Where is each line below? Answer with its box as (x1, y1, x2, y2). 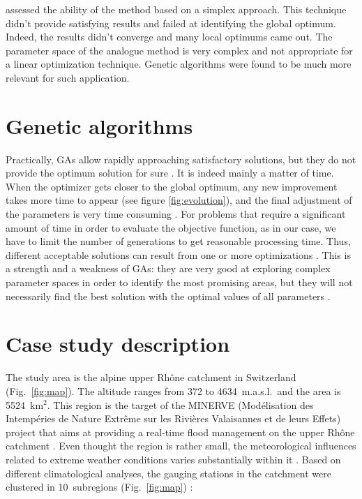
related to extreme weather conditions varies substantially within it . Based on (6, 452, 341, 466)
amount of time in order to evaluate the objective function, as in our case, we (6, 220, 336, 234)
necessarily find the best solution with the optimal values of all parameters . (6, 288, 331, 303)
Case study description (6, 329, 230, 358)
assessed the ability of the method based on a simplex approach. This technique (6, 2, 347, 16)
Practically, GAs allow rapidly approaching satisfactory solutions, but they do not (6, 151, 356, 166)
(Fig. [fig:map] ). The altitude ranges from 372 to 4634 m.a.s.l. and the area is (6, 383, 341, 398)
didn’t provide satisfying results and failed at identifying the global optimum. (6, 15, 336, 30)
